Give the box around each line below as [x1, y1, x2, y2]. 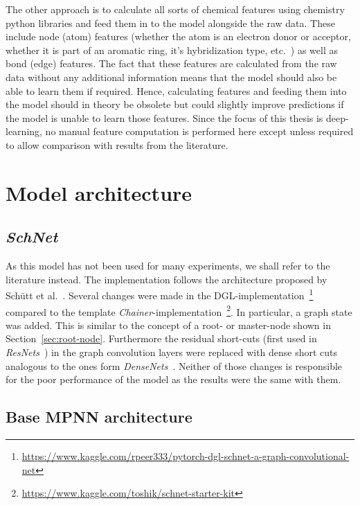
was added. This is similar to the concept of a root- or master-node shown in [6, 317, 331, 332]
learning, [6, 124, 42, 139]
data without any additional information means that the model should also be [6, 69, 337, 84]
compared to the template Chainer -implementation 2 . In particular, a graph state [6, 302, 352, 319]
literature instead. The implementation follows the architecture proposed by [6, 272, 327, 286]
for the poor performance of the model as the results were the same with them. [6, 372, 341, 387]
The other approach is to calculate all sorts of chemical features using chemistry [6, 2, 345, 16]
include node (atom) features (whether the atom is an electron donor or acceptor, [6, 29, 351, 44]
